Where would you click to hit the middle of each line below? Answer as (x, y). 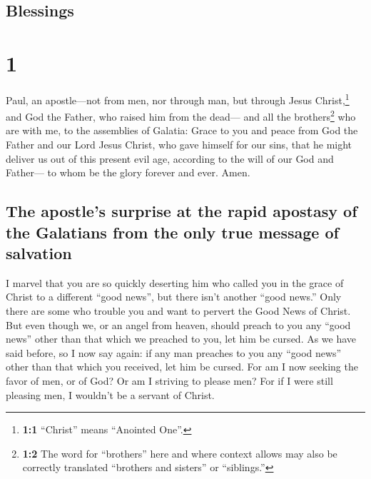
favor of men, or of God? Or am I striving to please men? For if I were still (169, 380)
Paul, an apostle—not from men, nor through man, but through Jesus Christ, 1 (178, 99)
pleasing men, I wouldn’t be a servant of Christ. (110, 394)
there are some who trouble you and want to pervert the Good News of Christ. (178, 310)
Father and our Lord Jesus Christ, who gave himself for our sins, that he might (179, 144)
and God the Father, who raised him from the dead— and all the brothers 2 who (181, 115)
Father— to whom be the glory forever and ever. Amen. (128, 172)
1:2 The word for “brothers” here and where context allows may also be (180, 453)
